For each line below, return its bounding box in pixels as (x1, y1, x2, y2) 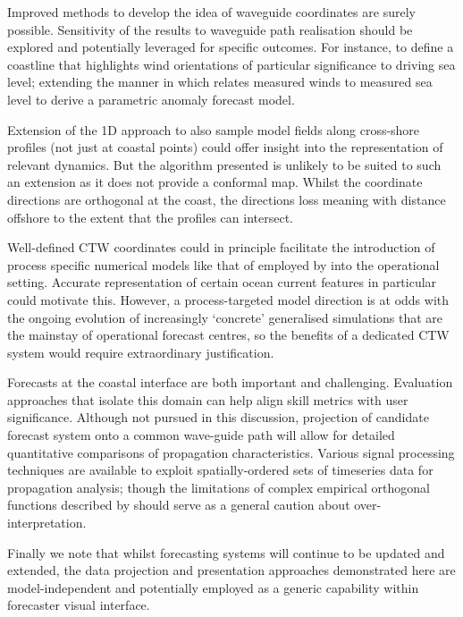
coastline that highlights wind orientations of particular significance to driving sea (7, 55, 456, 73)
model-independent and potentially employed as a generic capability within (7, 578, 419, 596)
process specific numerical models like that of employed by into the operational (7, 255, 440, 274)
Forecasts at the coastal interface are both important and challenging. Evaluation (7, 373, 453, 392)
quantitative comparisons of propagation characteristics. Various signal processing (7, 443, 455, 461)
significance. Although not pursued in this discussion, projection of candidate (7, 408, 429, 427)
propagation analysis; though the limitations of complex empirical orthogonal (7, 478, 430, 496)
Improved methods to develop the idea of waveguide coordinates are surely (7, 3, 416, 21)
